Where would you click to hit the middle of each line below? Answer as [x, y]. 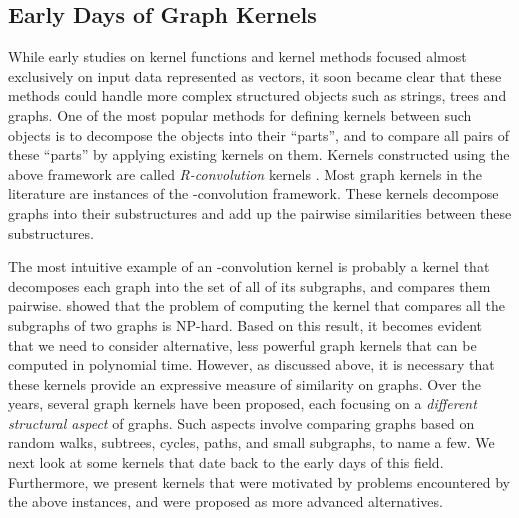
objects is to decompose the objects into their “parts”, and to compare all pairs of [259, 134]
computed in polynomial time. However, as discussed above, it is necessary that [251, 364]
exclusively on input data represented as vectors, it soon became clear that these [255, 75]
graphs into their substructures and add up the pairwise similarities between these [260, 212]
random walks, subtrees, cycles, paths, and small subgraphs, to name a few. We [251, 442]
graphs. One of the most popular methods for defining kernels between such [240, 114]
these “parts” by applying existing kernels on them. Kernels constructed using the [259, 154]
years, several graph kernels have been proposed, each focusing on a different [242, 403]
